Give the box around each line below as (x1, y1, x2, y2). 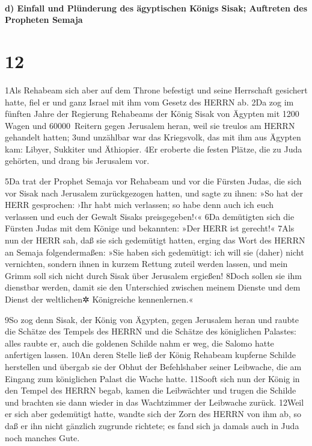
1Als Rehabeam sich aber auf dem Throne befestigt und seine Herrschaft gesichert (5, 83, 308, 96)
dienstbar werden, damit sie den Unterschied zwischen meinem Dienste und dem (5, 281, 301, 294)
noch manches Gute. (5, 431, 80, 444)
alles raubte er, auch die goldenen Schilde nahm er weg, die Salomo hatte (5, 336, 274, 349)
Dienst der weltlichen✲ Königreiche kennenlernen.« (5, 293, 194, 305)
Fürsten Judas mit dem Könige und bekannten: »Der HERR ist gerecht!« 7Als (5, 222, 295, 234)
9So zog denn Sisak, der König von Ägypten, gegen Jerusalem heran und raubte (5, 313, 299, 325)
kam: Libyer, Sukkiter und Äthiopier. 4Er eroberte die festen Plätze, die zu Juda (5, 142, 302, 155)
